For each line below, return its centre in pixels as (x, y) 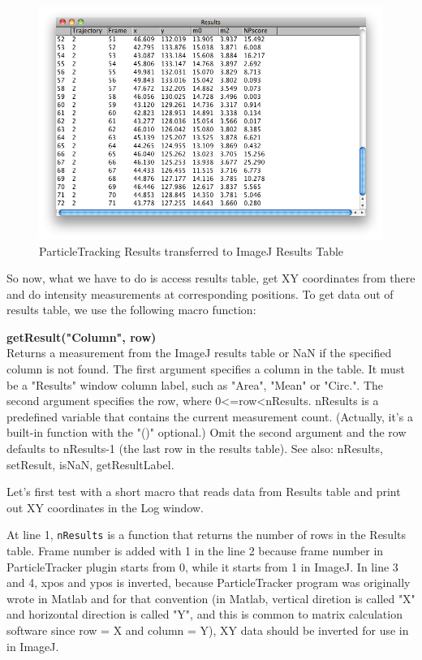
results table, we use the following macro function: (131, 310)
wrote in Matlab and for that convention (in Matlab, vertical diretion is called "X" (211, 598)
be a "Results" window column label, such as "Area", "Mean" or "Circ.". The (195, 384)
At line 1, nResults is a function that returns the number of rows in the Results (207, 535)
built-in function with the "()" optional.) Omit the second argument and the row (207, 432)
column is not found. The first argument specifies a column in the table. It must (206, 369)
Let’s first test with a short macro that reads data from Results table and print (204, 492)
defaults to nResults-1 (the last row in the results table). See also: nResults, (195, 449)
